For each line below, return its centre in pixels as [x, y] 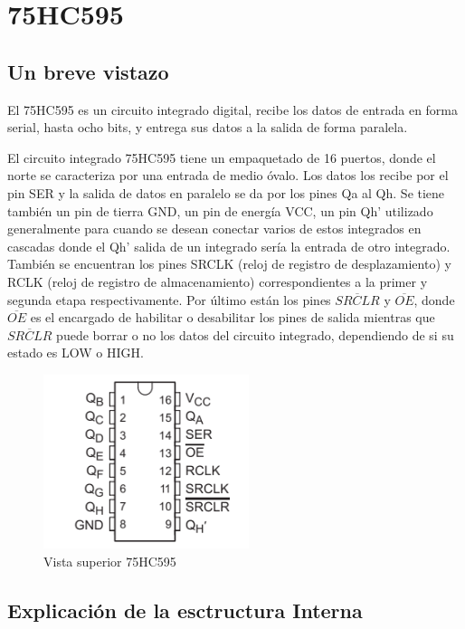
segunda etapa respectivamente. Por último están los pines [169, 299]
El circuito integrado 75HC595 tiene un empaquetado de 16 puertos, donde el [222, 157]
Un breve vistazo [88, 71]
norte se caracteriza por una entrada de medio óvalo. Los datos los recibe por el [228, 175]
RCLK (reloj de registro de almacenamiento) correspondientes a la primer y [218, 281]
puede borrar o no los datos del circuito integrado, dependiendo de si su [255, 334]
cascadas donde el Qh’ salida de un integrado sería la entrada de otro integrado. [229, 246]
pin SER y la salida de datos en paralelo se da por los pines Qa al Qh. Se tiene [226, 192]
